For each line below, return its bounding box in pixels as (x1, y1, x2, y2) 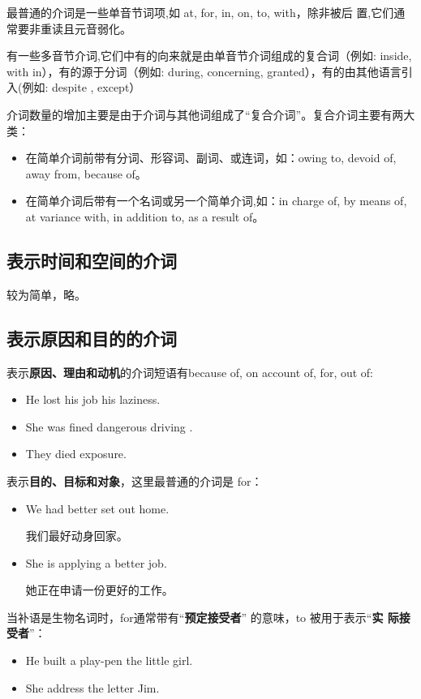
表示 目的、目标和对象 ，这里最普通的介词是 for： (6, 472, 263, 489)
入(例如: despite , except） (6, 79, 141, 96)
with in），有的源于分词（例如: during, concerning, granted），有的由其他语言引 (6, 62, 413, 79)
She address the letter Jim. (25, 679, 160, 696)
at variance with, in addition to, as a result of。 (25, 208, 264, 225)
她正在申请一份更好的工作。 (25, 581, 174, 598)
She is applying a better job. (25, 554, 167, 571)
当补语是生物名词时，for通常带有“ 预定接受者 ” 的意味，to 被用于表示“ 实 (6, 608, 384, 625)
